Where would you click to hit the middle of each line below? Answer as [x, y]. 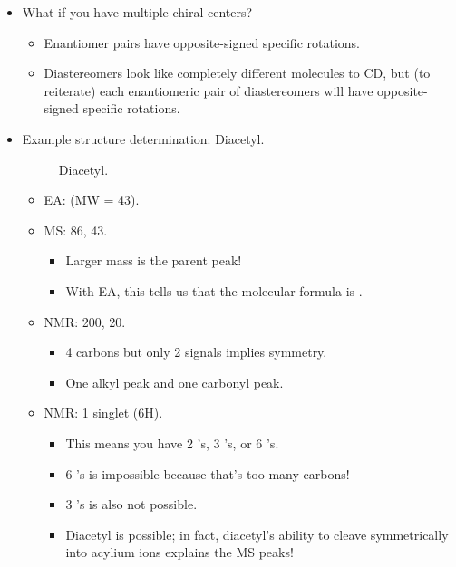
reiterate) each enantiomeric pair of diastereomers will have [209, 90]
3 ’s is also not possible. [131, 504]
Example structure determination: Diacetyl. [143, 138]
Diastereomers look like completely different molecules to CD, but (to [237, 73]
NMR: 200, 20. [85, 321]
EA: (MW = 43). [92, 200]
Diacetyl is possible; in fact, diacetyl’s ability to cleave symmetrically [257, 534]
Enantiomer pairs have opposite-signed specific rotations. [202, 42]
